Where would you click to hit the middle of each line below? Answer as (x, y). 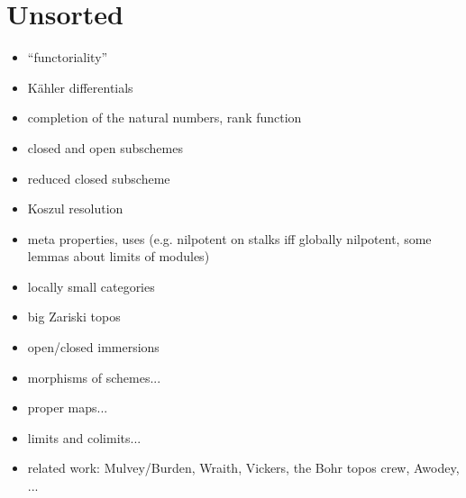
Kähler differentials (80, 87)
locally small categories (91, 286)
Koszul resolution (75, 208)
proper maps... (68, 407)
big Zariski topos (74, 317)
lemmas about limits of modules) (119, 256)
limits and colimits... (84, 437)
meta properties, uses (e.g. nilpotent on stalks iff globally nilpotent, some (229, 238)
